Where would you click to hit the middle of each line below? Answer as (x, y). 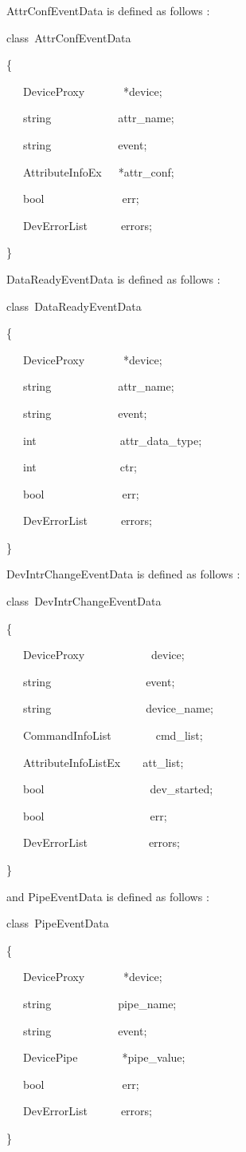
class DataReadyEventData (74, 306)
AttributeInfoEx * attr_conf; (98, 171)
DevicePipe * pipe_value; (104, 1057)
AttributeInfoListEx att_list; (103, 762)
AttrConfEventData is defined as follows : (108, 10)
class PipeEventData (58, 923)
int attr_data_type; (112, 440)
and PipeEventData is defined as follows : (108, 896)
